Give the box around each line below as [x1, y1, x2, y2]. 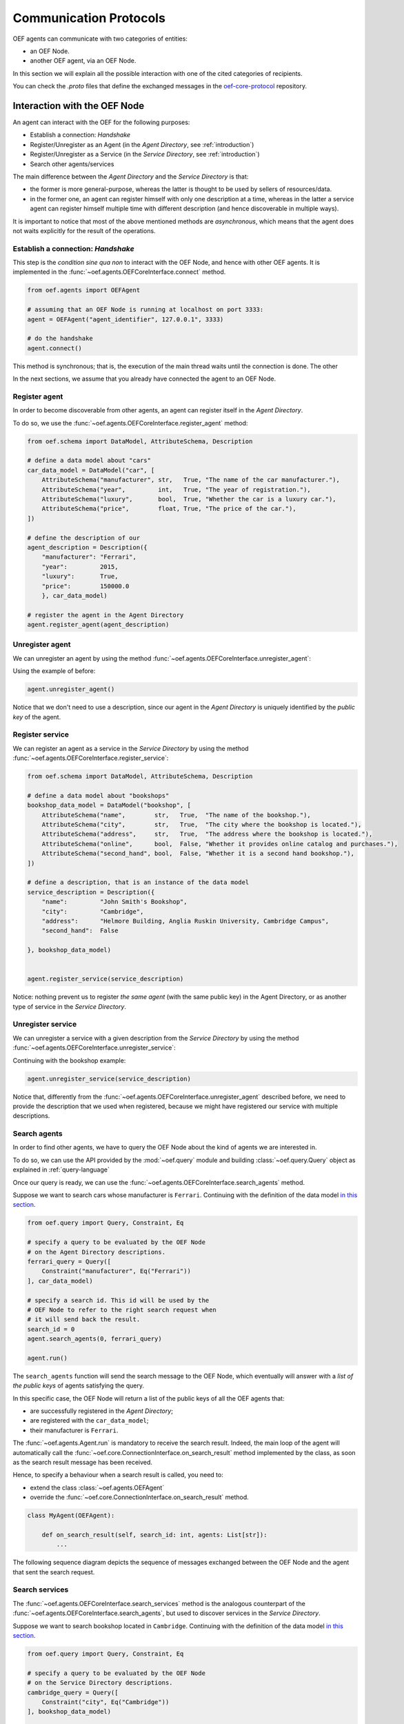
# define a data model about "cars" [27, 457, 152, 465]
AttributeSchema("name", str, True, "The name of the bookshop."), [41, 811, 312, 819]
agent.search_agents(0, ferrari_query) [27, 1335, 162, 1343]
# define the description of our [27, 534, 141, 541]
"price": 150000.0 [41, 582, 130, 590]
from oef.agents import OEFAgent [27, 286, 141, 294]
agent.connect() [27, 344, 83, 352]
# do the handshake [27, 334, 93, 343]
